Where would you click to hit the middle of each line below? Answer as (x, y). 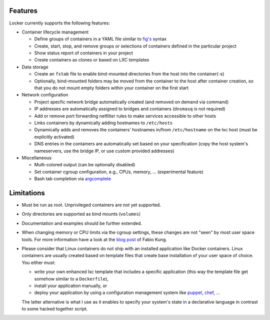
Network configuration (45, 95)
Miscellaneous (37, 158)
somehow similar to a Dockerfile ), (71, 279)
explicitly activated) (54, 137)
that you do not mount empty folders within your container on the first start (111, 88)
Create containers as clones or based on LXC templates (92, 60)
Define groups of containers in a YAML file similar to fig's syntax (100, 39)
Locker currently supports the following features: (59, 23)
